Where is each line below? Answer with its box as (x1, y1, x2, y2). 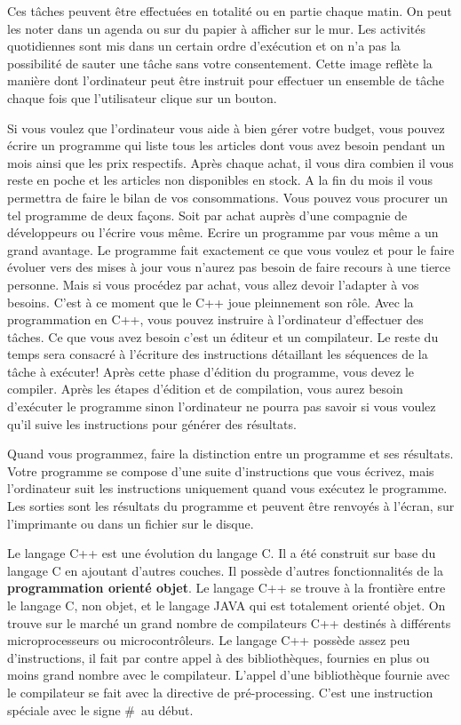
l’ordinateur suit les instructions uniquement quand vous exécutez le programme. (7, 479, 448, 498)
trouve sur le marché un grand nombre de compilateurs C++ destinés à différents (7, 613, 451, 632)
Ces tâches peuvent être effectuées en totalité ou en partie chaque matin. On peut (7, 2, 452, 20)
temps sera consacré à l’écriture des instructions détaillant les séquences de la (7, 345, 428, 363)
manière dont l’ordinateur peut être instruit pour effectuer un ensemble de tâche (7, 71, 444, 90)
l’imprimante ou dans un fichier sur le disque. (7, 514, 254, 532)
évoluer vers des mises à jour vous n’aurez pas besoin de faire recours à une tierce (7, 258, 451, 276)
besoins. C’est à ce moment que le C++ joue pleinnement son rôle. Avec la (7, 292, 414, 311)
